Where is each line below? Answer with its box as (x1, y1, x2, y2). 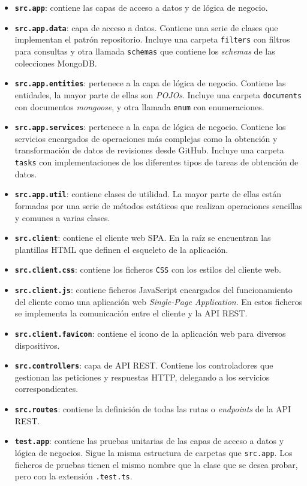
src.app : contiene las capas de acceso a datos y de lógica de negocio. (14, 1, 268, 13)
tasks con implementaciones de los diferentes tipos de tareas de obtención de (14, 156, 299, 168)
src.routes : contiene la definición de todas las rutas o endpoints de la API (14, 402, 291, 415)
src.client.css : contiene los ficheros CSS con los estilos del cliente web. (14, 263, 281, 276)
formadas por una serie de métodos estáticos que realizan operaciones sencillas (14, 199, 303, 212)
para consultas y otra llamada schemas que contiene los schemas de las (14, 44, 275, 57)
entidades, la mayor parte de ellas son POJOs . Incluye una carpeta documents (14, 88, 302, 101)
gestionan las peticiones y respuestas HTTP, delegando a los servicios (14, 370, 270, 383)
